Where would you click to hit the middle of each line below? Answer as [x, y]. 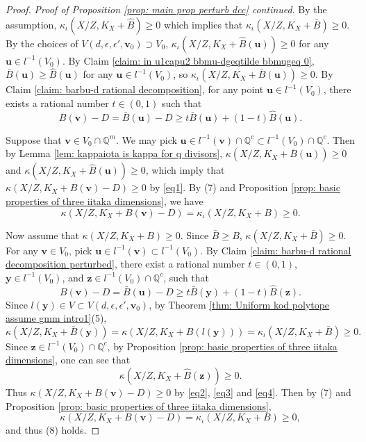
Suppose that [34, 139]
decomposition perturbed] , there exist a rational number [125, 264]
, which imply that [185, 170]
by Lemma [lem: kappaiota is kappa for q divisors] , [114, 153]
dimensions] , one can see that [68, 360]
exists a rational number [57, 103]
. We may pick [147, 139]
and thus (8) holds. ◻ [53, 430]
